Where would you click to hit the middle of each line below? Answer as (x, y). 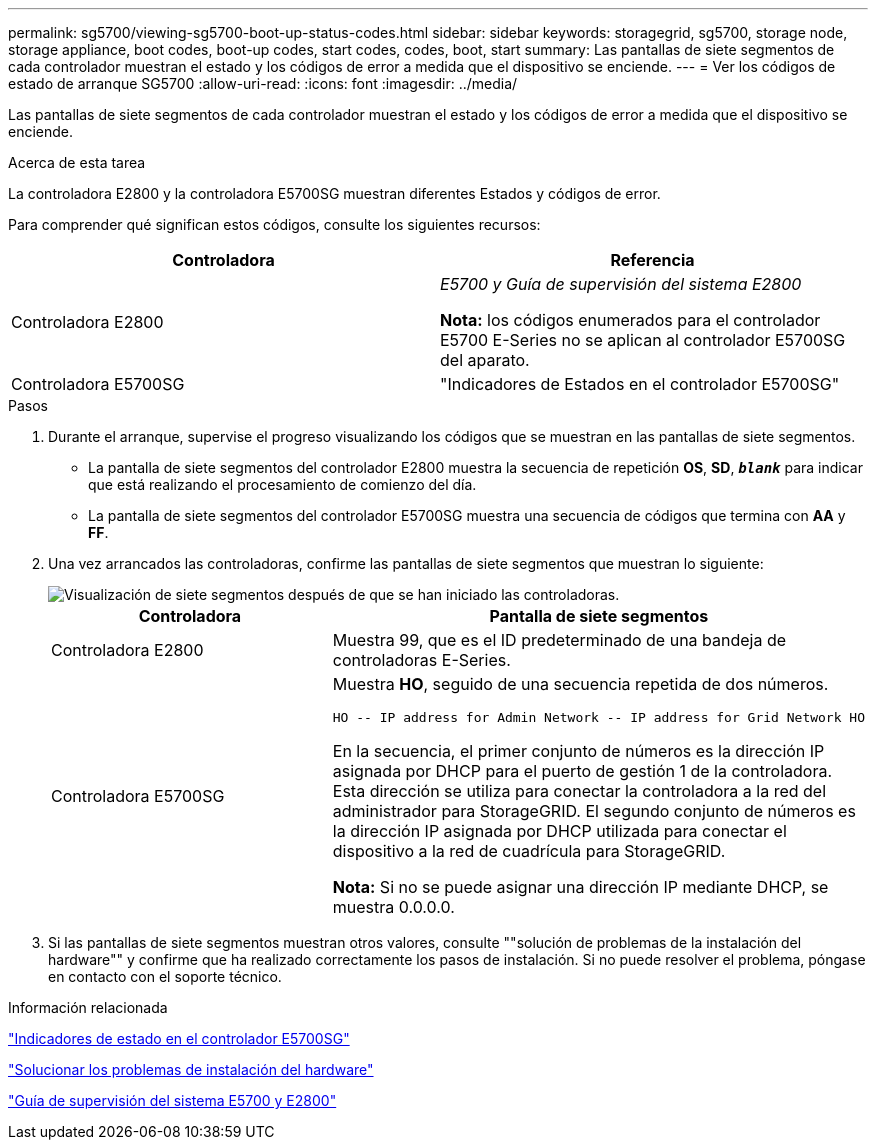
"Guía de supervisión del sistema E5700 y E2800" (172, 1100)
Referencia (652, 260)
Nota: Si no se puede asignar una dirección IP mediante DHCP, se (580, 887)
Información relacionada (88, 1007)
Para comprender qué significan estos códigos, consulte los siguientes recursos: (274, 224)
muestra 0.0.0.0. (393, 907)
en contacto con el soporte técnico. (165, 976)
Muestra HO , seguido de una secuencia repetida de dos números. (580, 684)
